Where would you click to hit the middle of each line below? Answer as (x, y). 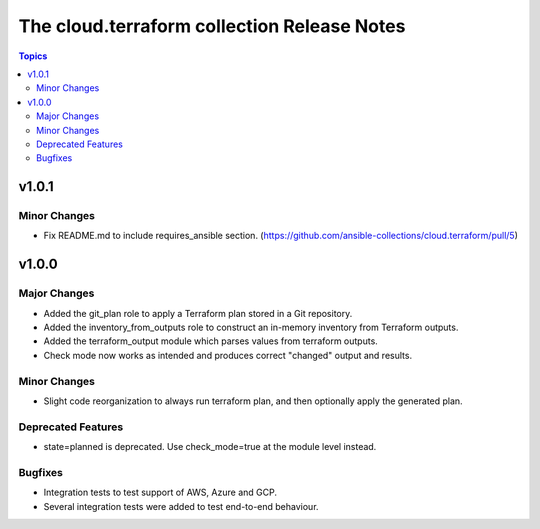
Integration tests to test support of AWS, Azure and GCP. (160, 492)
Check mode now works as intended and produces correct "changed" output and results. (228, 355)
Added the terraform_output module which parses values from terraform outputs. (211, 341)
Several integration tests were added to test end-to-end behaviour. (181, 506)
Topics (33, 56)
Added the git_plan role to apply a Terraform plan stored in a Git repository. (198, 313)
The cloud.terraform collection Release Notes (212, 26)
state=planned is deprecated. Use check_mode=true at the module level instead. (210, 447)
